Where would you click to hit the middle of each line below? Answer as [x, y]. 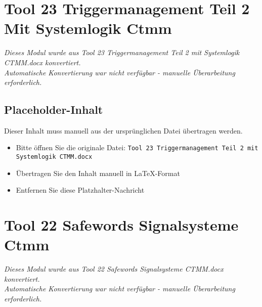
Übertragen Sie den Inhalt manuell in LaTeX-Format [98, 173]
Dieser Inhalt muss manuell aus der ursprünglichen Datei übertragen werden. [123, 130]
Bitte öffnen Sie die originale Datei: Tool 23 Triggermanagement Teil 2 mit [137, 147]
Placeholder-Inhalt [54, 109]
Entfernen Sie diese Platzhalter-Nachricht [80, 190]
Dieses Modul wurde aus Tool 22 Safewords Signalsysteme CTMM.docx [114, 269]
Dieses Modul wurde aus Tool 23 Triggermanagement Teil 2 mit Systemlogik [122, 52]
